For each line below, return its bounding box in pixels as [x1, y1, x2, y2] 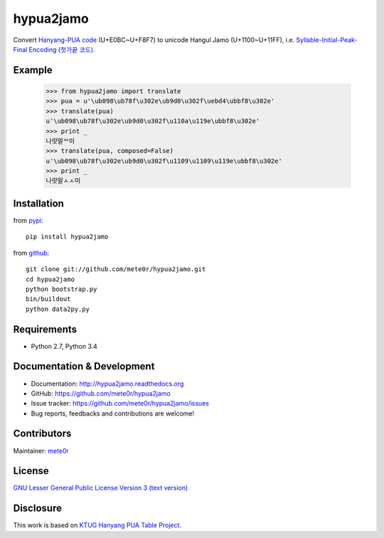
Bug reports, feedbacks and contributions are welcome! [31, 409, 195, 418]
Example [13, 64, 53, 76]
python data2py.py [26, 305, 90, 313]
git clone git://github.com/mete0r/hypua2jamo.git [26, 265, 206, 273]
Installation [13, 197, 64, 209]
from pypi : [13, 216, 44, 224]
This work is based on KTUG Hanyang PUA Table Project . [13, 521, 181, 529]
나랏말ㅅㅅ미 [46, 176, 81, 185]
